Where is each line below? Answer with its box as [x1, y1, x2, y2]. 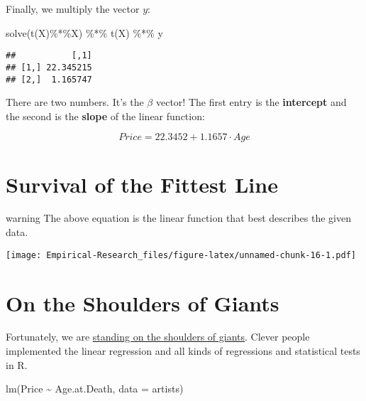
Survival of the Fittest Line [6, 169, 278, 198]
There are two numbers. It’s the [6, 95, 144, 109]
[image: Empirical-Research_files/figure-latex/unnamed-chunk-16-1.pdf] [6, 250, 356, 260]
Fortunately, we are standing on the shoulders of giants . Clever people [6, 329, 310, 344]
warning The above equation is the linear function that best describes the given [6, 210, 351, 225]
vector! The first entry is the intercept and [155, 95, 347, 109]
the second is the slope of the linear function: [6, 108, 205, 123]
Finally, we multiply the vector [6, 1, 140, 16]
